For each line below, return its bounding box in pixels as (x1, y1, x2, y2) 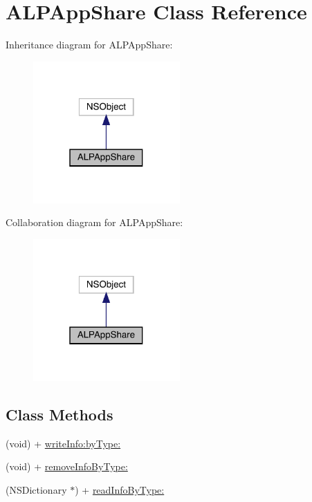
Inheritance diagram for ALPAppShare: (6, 37, 173, 52)
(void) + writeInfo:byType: (6, 436, 121, 450)
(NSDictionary (6, 482, 67, 496)
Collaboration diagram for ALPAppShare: (6, 215, 183, 230)
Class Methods (6, 403, 113, 425)
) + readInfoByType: (75, 482, 165, 496)
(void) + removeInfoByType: (6, 459, 128, 474)
